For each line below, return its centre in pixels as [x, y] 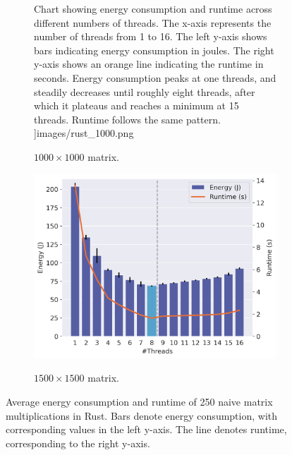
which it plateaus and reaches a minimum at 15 [136, 105]
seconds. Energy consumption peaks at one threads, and [155, 77]
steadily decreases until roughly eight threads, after [145, 91]
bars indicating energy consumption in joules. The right [154, 50]
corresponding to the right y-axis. [78, 443]
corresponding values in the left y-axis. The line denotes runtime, [146, 429]
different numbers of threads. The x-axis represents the [153, 22]
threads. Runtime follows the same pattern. [127, 119]
